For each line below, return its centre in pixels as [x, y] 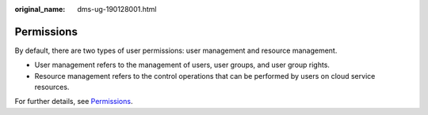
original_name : [40, 9]
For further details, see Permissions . [74, 102]
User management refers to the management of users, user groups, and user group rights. [182, 65]
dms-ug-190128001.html [117, 9]
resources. [52, 87]
